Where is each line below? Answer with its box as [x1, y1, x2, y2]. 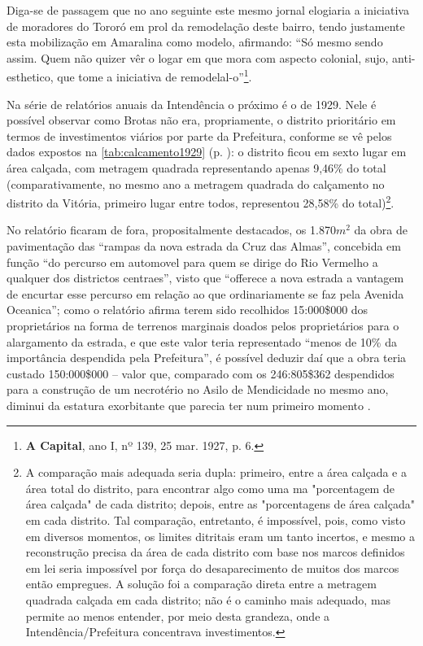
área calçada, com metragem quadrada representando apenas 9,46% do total [7, 159, 386, 176]
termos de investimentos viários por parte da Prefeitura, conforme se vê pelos [7, 127, 392, 144]
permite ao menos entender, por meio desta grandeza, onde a [25, 607, 330, 624]
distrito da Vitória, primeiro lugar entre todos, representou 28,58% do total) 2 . [7, 192, 395, 211]
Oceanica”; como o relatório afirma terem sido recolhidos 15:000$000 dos [7, 301, 368, 318]
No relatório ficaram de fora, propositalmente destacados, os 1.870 [7, 221, 336, 238]
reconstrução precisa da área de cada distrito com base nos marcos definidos [25, 543, 405, 561]
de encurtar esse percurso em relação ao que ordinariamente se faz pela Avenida [7, 285, 404, 302]
